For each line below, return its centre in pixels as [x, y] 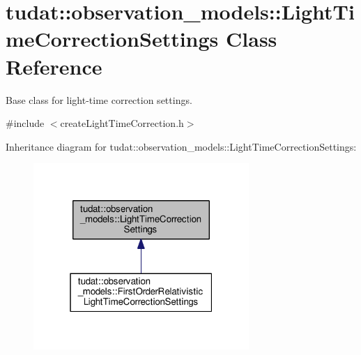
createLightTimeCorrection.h [122, 123]
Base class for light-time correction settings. [99, 99]
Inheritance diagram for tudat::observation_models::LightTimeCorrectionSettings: [181, 146]
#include [25, 123]
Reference [54, 66]
